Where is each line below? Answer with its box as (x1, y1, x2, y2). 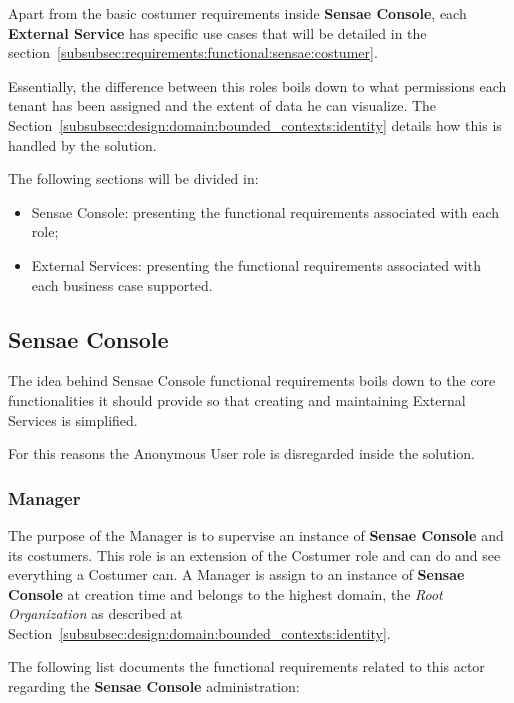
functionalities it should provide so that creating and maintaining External (8, 389, 466, 410)
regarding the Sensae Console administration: (8, 676, 300, 697)
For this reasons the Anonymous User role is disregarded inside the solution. (8, 443, 476, 464)
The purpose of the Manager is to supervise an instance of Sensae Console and (8, 524, 504, 545)
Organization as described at (8, 603, 183, 624)
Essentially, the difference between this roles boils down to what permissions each (8, 75, 507, 96)
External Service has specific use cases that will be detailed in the (8, 22, 427, 43)
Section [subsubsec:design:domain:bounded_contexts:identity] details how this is (8, 114, 502, 135)
